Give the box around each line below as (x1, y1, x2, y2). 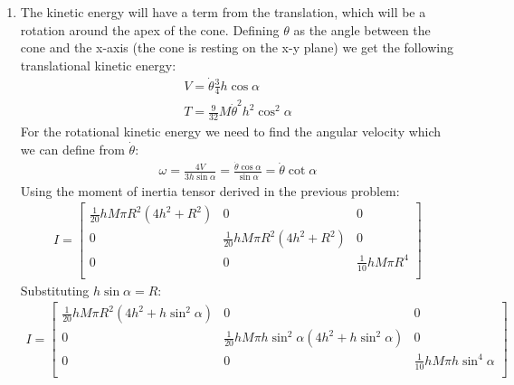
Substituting (20, 280, 90, 299)
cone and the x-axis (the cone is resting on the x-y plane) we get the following (20, 38, 453, 57)
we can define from (20, 139, 125, 158)
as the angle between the (293, 20, 431, 39)
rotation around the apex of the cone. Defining (20, 20, 280, 39)
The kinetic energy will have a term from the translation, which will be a (20, 3, 426, 21)
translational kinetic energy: (20, 55, 176, 74)
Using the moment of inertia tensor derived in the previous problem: (20, 181, 400, 200)
